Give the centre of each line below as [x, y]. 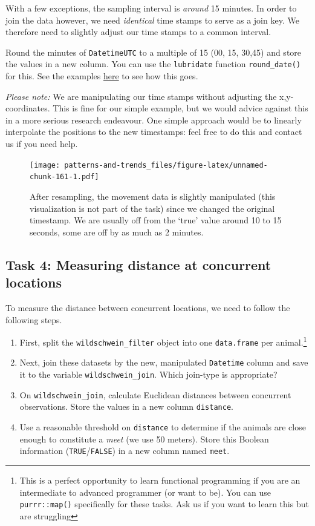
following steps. [34, 319]
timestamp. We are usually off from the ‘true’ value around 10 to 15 [156, 220]
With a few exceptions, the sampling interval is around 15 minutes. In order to [151, 8]
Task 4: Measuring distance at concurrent [138, 264]
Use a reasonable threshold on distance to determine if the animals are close [163, 427]
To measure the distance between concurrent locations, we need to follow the [148, 307]
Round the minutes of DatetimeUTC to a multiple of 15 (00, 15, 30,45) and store [154, 52]
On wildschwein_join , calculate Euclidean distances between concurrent [155, 394]
